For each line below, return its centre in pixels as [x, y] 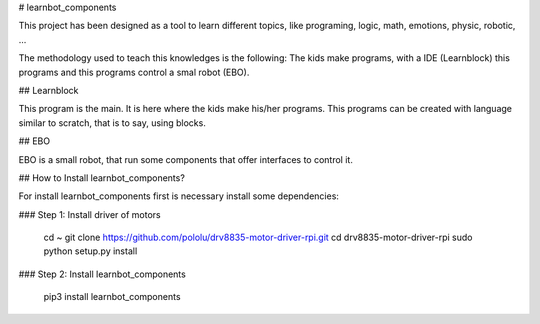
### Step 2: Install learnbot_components [102, 274]
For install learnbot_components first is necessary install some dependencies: [179, 196]
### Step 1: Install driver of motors [89, 214]
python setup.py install [90, 251]
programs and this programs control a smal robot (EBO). [134, 72]
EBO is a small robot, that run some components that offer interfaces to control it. [186, 159]
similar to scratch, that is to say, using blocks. [112, 122]
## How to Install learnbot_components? [101, 177]
